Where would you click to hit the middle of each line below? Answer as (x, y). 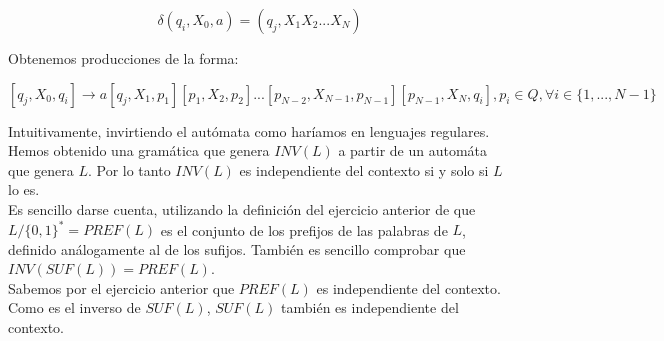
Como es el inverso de (74, 307)
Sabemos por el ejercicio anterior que (121, 287)
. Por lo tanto (129, 169)
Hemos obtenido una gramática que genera (139, 150)
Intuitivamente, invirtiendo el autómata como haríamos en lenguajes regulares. (249, 130)
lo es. (24, 189)
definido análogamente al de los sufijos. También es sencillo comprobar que (237, 248)
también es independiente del (370, 307)
